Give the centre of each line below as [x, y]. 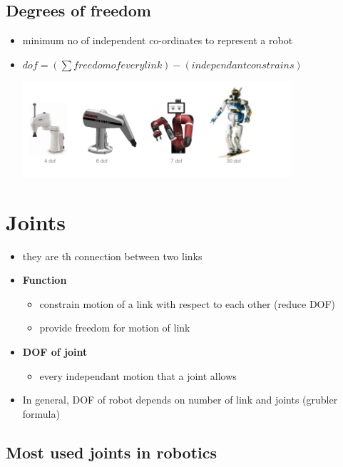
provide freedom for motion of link [115, 328]
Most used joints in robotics [112, 452]
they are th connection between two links [112, 256]
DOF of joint [55, 351]
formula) [41, 413]
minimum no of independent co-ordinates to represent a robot [158, 40]
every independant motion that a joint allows [138, 375]
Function [45, 280]
